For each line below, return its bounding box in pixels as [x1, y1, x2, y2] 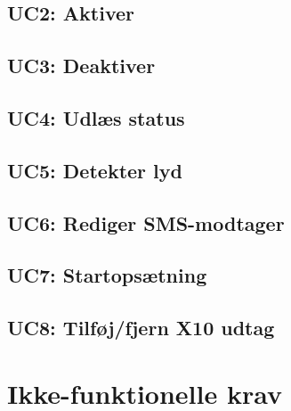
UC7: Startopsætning [7, 261, 207, 289]
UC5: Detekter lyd [7, 156, 182, 184]
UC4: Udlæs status [7, 103, 185, 131]
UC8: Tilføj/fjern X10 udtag [7, 314, 275, 341]
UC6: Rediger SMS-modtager [7, 209, 285, 236]
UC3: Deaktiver [7, 52, 156, 79]
